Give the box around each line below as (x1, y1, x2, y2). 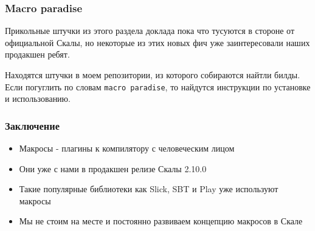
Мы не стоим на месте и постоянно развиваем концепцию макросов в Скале (19, 215, 303, 227)
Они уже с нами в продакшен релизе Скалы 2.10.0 (19, 162, 207, 175)
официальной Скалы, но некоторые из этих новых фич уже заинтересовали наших (5, 36, 310, 49)
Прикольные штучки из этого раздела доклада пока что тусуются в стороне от (5, 24, 295, 37)
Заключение (5, 118, 60, 133)
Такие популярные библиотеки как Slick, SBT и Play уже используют (19, 182, 279, 195)
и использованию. (5, 92, 71, 105)
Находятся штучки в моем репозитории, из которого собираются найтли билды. (5, 69, 300, 81)
